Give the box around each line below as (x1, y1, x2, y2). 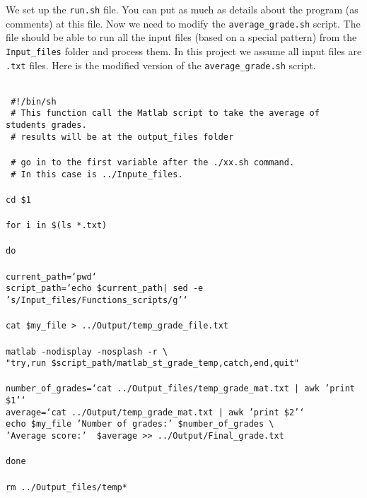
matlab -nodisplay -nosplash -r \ (6, 346, 168, 357)
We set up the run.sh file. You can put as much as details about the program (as (6, 2, 359, 16)
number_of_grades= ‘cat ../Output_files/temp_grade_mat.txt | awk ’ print (6, 384, 355, 394)
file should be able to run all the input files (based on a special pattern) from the (6, 30, 357, 45)
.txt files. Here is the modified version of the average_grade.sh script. (6, 57, 316, 72)
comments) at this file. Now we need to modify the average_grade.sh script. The (6, 16, 361, 30)
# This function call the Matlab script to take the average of (11, 108, 320, 119)
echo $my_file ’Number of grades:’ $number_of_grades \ (6, 419, 274, 429)
